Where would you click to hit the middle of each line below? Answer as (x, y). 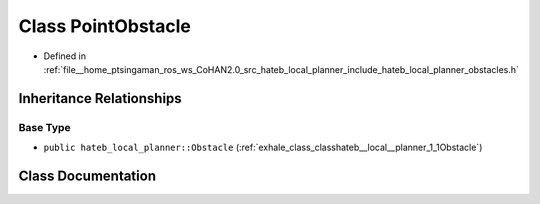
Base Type (44, 127)
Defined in (65, 56)
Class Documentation (87, 175)
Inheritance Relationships (100, 98)
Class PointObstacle (105, 26)
